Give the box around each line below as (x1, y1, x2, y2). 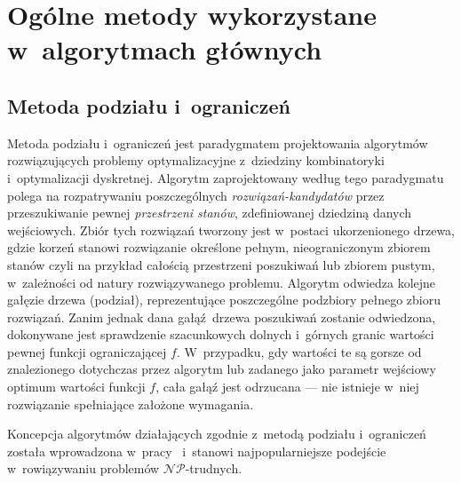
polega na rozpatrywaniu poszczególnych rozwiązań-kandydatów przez (7, 186, 385, 204)
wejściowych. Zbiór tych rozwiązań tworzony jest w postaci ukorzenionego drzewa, (7, 220, 455, 239)
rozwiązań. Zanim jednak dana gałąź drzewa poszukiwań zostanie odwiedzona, (7, 307, 436, 326)
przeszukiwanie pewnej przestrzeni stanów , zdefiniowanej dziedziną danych (7, 203, 412, 222)
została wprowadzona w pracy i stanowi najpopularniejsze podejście (7, 441, 386, 460)
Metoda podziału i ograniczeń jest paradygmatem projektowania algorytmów (7, 133, 428, 152)
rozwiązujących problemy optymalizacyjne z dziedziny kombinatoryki (7, 151, 385, 170)
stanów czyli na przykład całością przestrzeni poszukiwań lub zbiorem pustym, (7, 255, 435, 273)
